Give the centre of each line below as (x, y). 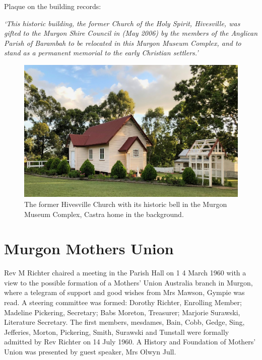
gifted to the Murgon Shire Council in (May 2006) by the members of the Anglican (131, 33)
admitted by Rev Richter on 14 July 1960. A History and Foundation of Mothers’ (130, 342)
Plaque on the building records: (53, 6)
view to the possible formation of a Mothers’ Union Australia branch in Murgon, (128, 282)
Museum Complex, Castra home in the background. (104, 214)
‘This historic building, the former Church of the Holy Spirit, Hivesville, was (122, 23)
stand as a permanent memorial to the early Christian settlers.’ (101, 53)
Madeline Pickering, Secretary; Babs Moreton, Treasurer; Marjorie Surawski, (122, 312)
